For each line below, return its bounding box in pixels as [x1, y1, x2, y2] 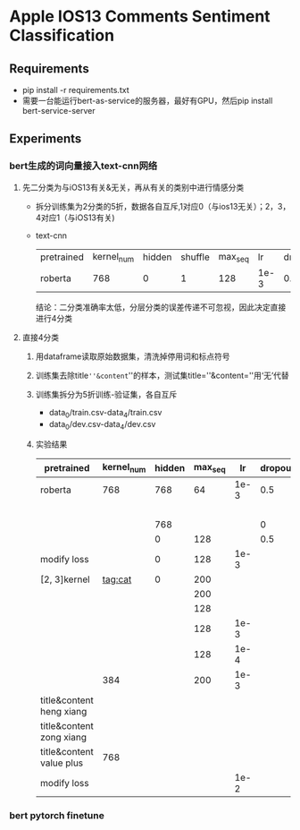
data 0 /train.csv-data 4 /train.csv [48, 406, 162, 420]
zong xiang [39, 731, 87, 743]
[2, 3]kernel [39, 573, 91, 586]
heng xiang [39, 705, 87, 717]
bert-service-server [21, 106, 96, 116]
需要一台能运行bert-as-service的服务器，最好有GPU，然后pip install [21, 96, 273, 106]
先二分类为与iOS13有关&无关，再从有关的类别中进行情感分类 [21, 182, 245, 193]
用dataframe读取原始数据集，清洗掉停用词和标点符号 [35, 351, 230, 362]
